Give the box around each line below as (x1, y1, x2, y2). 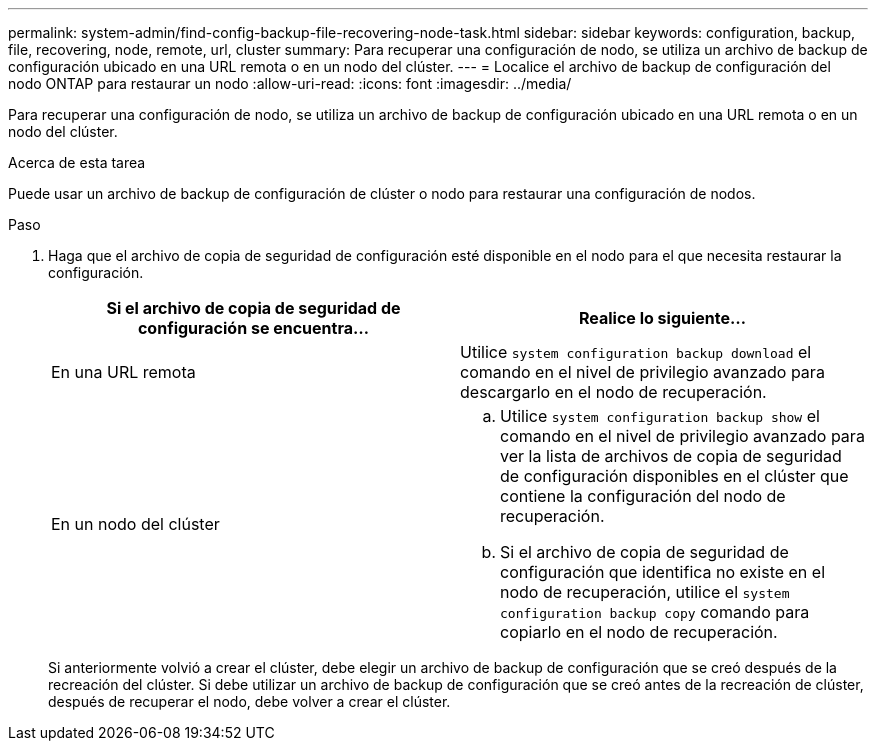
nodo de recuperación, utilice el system (500, 582, 790, 602)
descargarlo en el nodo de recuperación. (460, 382, 767, 402)
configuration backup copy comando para (500, 602, 810, 622)
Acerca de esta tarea (8, 154, 146, 171)
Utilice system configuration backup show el (500, 406, 820, 426)
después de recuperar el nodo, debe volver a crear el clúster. (48, 693, 451, 710)
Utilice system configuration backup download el (460, 342, 812, 362)
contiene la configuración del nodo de (500, 486, 786, 506)
